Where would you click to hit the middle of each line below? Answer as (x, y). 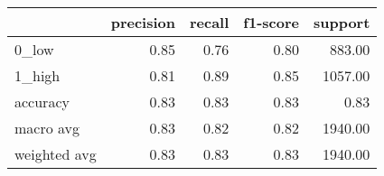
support (342, 22)
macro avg (47, 128)
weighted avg (56, 154)
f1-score (271, 22)
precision (143, 22)
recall (209, 22)
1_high (37, 75)
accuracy (42, 102)
